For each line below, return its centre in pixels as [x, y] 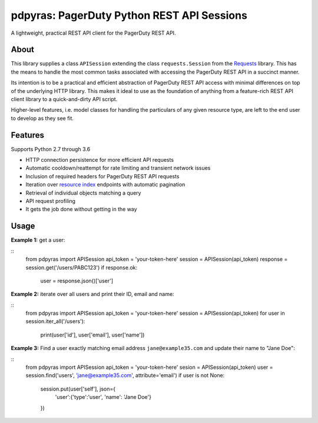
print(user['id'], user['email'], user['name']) [92, 335]
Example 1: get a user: [38, 240]
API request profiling [51, 201]
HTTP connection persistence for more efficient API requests [100, 160]
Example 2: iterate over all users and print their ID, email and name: [92, 294]
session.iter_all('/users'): [55, 321]
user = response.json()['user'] [77, 281]
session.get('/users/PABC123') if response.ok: [82, 267]
